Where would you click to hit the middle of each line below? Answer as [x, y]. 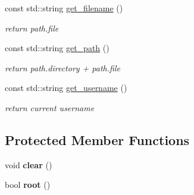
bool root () [28, 185]
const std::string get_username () [66, 88]
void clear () [29, 164]
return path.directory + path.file [62, 67]
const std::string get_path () [57, 48]
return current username [50, 107]
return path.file [32, 28]
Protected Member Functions [97, 139]
